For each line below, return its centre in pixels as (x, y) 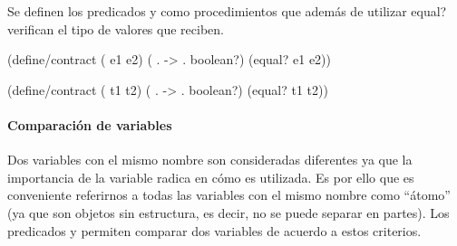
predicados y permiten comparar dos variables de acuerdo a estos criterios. (214, 230)
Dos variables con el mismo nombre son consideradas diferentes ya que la (210, 160)
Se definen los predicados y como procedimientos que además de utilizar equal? (227, 11)
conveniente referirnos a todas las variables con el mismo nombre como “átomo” (229, 195)
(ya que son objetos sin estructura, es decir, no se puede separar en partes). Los (228, 212)
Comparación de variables (90, 124)
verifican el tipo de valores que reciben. (116, 28)
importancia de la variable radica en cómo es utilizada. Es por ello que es (211, 177)
